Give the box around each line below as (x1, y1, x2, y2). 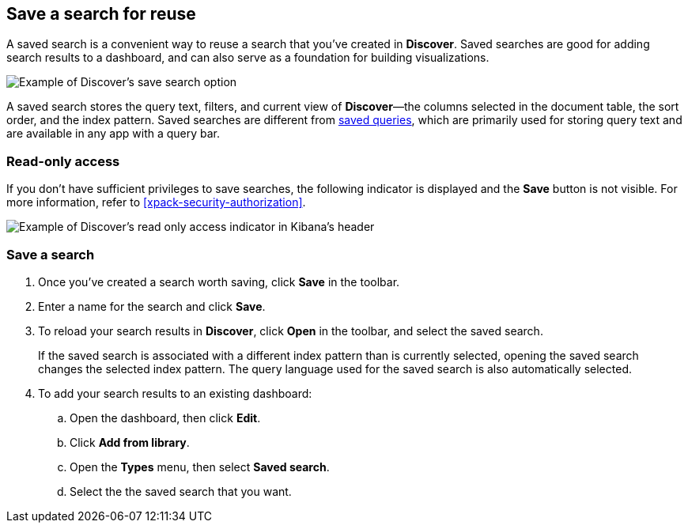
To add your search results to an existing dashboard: (38, 386, 312, 400)
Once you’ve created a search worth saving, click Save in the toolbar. (38, 274, 400, 289)
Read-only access (6, 153, 120, 169)
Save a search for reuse (6, 4, 196, 24)
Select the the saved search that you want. (70, 484, 292, 498)
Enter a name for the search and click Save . (38, 299, 266, 313)
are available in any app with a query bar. (6, 127, 221, 141)
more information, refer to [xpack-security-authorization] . (6, 195, 306, 210)
